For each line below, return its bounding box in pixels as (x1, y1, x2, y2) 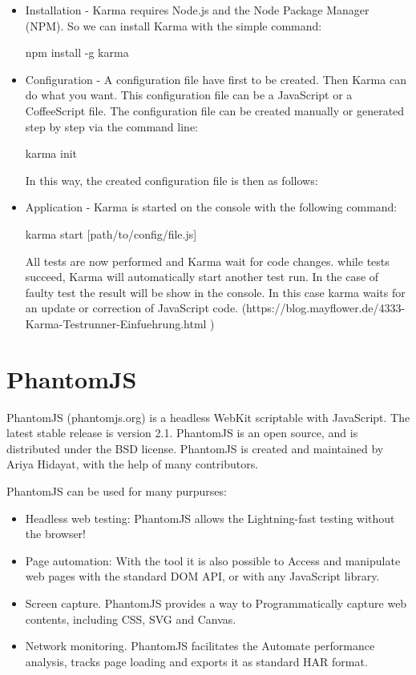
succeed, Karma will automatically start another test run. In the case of (25, 268, 379, 285)
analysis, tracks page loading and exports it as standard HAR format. (25, 653, 368, 669)
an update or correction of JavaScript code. (25, 299, 238, 316)
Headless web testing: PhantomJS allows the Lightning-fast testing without (25, 509, 395, 526)
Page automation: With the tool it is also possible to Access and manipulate (25, 552, 401, 569)
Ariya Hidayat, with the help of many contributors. (6, 456, 259, 472)
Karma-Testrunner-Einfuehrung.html (25, 315, 207, 331)
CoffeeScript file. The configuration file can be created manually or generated (25, 102, 405, 119)
